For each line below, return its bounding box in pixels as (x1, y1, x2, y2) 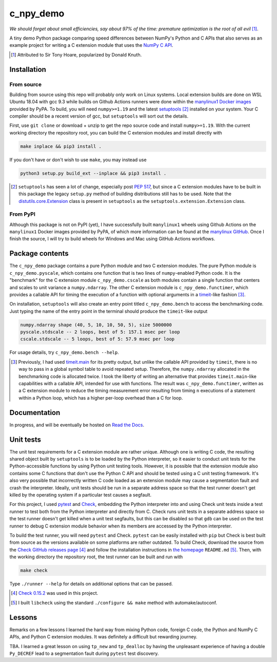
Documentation (9, 408, 61, 417)
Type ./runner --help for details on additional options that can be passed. (9, 581, 173, 587)
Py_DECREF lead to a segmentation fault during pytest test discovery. (9, 650, 159, 656)
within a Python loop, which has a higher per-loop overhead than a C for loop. (18, 394, 183, 401)
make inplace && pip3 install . (20, 143, 102, 149)
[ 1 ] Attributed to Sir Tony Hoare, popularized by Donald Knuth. (11, 51, 142, 58)
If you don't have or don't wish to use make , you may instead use (9, 157, 147, 163)
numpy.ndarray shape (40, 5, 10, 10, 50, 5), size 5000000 (20, 321, 172, 328)
